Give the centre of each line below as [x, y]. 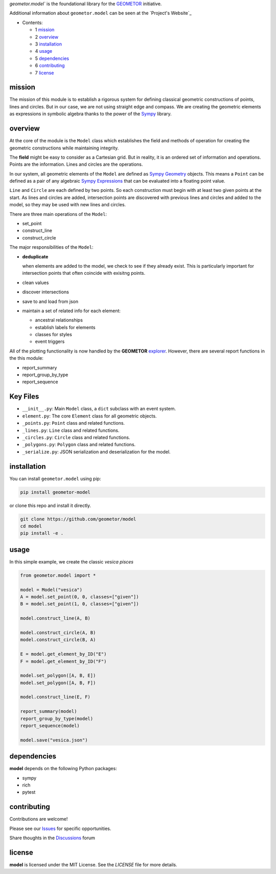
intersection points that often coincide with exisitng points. [84, 273]
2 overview [47, 37]
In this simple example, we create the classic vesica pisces [72, 562]
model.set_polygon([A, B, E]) [58, 676]
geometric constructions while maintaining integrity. [64, 148]
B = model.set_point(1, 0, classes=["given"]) [79, 604]
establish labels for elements [65, 327]
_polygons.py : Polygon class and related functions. [79, 445]
